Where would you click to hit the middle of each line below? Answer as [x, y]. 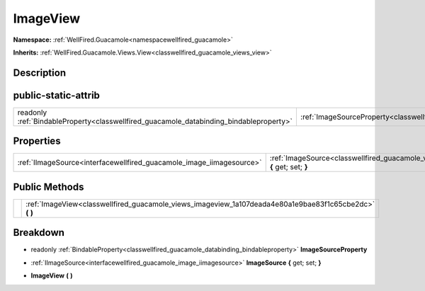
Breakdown [39, 233]
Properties [37, 141]
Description [40, 73]
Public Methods [49, 187]
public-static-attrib [57, 95]
